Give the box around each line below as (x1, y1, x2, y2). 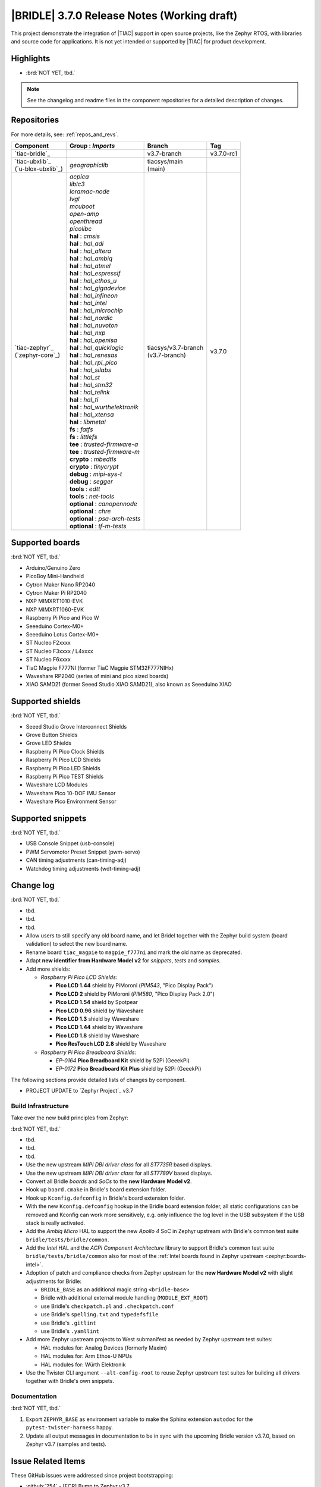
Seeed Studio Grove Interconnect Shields (26, 723, 127, 730)
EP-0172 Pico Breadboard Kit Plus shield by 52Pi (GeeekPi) (55, 1065, 202, 1072)
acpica (69, 172, 89, 181)
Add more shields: (26, 965, 71, 972)
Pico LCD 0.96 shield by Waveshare (55, 1007, 144, 1014)
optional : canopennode (69, 500, 138, 508)
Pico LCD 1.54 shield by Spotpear (55, 999, 138, 1006)
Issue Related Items (11, 1456, 86, 1466)
